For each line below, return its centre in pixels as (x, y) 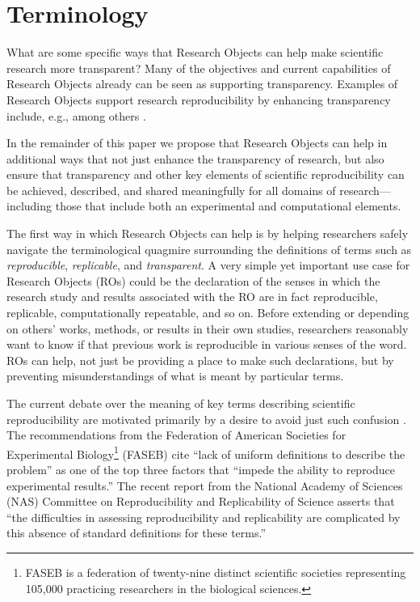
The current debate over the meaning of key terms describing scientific (181, 403)
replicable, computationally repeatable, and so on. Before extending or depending (208, 313)
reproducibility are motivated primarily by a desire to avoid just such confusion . (206, 419)
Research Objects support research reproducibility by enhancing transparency (199, 99)
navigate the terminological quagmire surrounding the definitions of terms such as (209, 249)
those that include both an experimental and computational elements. (228, 206)
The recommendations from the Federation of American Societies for (176, 435)
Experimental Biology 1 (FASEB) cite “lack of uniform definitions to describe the (206, 452)
